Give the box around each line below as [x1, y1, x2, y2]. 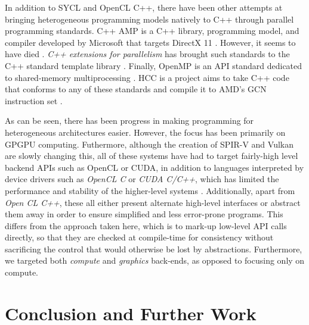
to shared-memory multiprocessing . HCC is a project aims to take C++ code [5, 71, 289, 83]
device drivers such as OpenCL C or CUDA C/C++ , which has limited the [5, 173, 279, 185]
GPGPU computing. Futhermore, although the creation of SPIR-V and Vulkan [5, 137, 293, 150]
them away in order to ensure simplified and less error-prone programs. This [5, 208, 283, 220]
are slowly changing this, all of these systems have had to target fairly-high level [5, 149, 298, 162]
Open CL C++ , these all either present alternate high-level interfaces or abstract [5, 196, 301, 208]
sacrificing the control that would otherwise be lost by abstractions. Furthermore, [5, 242, 302, 255]
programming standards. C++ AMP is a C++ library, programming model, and [5, 24, 299, 37]
